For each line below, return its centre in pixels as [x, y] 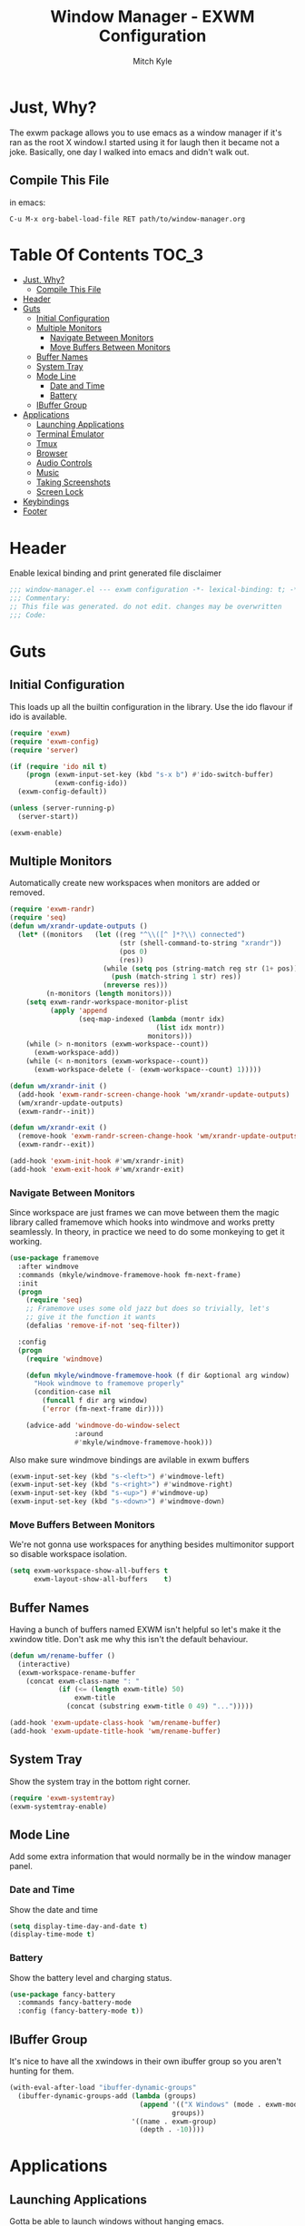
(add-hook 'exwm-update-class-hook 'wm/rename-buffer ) [115, 1723]
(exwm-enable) [36, 832]
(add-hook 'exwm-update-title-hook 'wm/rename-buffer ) [115, 1731]
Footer [35, 511]
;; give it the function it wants [91, 1317]
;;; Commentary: [40, 598]
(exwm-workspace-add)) [76, 1053]
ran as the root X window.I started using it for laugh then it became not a [144, 142]
